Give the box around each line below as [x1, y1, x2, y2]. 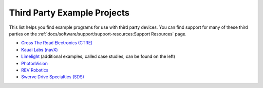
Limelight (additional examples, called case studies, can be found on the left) [21, 53, 175, 59]
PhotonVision [21, 60, 48, 66]
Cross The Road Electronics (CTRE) [21, 40, 93, 46]
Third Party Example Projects [9, 7, 130, 18]
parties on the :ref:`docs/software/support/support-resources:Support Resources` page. [9, 31, 187, 36]
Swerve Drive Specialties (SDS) [21, 74, 85, 80]
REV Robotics [21, 67, 49, 73]
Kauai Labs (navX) [21, 47, 58, 53]
